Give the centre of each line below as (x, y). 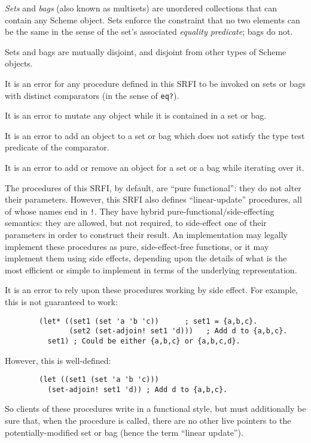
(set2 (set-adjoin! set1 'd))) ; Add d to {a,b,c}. (178, 331)
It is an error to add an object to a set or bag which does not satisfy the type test (155, 135)
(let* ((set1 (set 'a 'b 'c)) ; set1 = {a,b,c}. (148, 321)
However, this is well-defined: (58, 360)
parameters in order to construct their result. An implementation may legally (147, 235)
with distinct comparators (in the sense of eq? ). (92, 95)
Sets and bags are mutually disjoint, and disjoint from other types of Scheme (146, 51)
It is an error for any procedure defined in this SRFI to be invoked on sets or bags (155, 83)
